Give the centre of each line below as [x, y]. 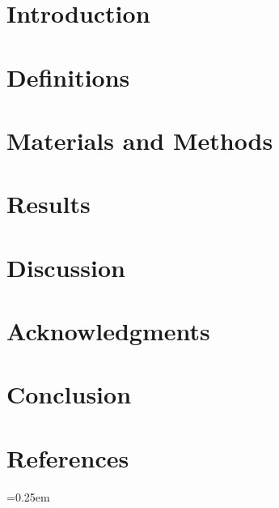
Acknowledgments [108, 331]
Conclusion [69, 394]
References [68, 457]
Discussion [66, 267]
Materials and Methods [140, 140]
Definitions [68, 77]
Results [49, 204]
